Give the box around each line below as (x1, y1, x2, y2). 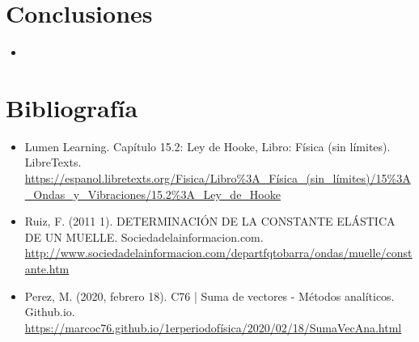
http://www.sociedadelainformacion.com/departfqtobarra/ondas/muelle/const (24, 244, 413, 261)
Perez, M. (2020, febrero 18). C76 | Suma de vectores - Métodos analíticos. (24, 287, 395, 304)
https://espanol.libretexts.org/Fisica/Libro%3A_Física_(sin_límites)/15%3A (24, 170, 411, 187)
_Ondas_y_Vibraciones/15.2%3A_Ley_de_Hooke (24, 185, 281, 202)
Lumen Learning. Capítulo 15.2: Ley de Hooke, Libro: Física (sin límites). (24, 137, 391, 154)
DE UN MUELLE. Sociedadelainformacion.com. (24, 228, 264, 245)
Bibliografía (6, 91, 138, 124)
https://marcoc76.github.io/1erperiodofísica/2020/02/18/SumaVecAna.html (24, 319, 402, 336)
